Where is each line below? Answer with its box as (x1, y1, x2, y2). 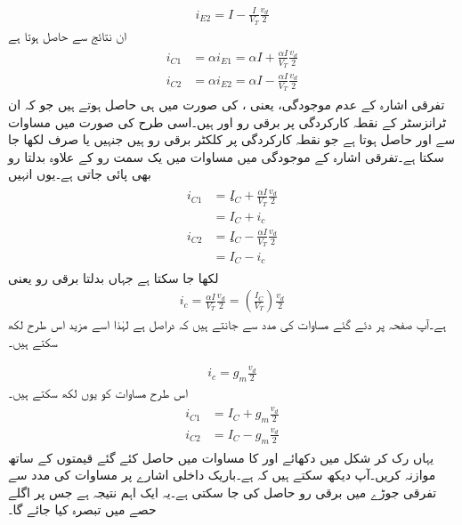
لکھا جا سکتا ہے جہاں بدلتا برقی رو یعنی (8, 268, 219, 287)
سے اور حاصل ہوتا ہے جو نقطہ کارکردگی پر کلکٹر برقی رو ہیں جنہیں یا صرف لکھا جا (8, 130, 456, 149)
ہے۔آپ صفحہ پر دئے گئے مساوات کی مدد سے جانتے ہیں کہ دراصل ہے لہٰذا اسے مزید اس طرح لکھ (8, 315, 447, 334)
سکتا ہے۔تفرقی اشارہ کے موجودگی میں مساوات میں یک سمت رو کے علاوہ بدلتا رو (8, 147, 444, 166)
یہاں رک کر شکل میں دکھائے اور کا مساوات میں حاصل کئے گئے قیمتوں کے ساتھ (8, 448, 434, 466)
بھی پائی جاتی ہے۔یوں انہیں (8, 165, 151, 183)
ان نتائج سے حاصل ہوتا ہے (8, 26, 127, 44)
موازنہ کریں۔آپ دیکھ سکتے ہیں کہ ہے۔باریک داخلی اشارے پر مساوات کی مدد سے (8, 465, 436, 484)
